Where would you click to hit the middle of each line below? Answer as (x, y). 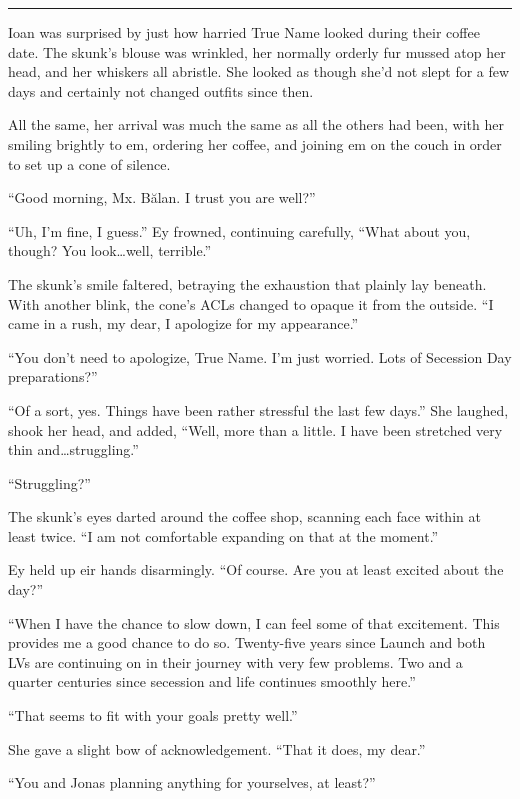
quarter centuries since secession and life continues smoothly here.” (212, 681)
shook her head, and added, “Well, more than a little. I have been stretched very (255, 429)
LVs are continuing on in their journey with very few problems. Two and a (235, 661)
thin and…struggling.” (73, 449)
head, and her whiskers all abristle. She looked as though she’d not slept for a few (259, 71)
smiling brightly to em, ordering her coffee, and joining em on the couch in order (255, 143)
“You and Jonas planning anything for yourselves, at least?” (192, 782)
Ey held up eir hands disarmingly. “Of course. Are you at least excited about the (256, 569)
